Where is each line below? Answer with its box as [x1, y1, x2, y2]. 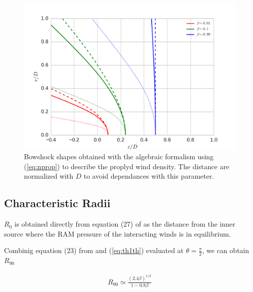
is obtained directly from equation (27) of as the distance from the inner [14, 219, 236, 229]
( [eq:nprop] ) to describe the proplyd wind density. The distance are [24, 161, 230, 171]
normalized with [24, 171, 73, 181]
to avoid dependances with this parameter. [83, 171, 214, 181]
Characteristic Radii [4, 195, 111, 211]
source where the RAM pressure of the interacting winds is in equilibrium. [4, 228, 231, 239]
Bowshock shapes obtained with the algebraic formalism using [24, 151, 214, 162]
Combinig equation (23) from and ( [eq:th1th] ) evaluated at [4, 245, 184, 256]
